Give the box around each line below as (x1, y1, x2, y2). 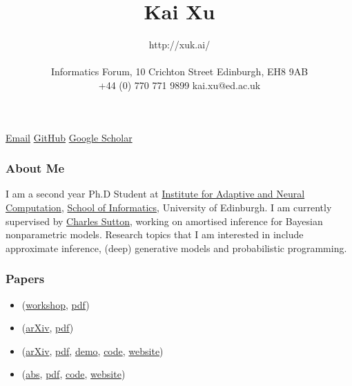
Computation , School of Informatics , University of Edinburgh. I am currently (6, 200, 332, 214)
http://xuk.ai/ (148, 37, 211, 52)
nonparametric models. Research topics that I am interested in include (6, 227, 304, 242)
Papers (6, 270, 45, 287)
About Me (6, 160, 65, 177)
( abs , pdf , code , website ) (21, 367, 126, 381)
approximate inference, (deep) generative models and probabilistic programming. (6, 240, 347, 255)
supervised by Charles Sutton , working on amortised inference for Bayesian (6, 213, 323, 228)
